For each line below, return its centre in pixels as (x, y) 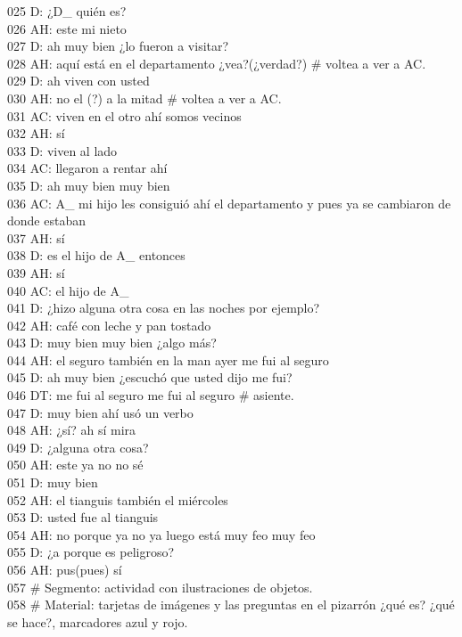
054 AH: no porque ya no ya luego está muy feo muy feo (161, 534)
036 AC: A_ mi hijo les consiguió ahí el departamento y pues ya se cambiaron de (229, 203)
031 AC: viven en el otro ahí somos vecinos (124, 115)
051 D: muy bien (53, 482)
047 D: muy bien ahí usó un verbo (100, 412)
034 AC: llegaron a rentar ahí (87, 168)
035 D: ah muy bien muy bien (89, 185)
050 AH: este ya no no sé (75, 465)
